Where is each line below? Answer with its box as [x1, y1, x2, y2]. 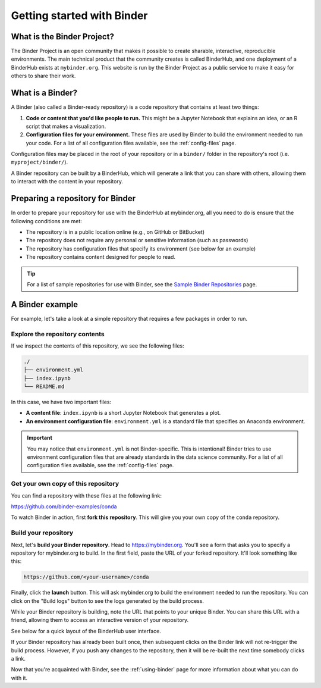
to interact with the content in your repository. [11, 178, 123, 185]
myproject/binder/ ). [11, 158, 68, 166]
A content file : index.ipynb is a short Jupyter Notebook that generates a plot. [26, 409, 221, 417]
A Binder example [11, 299, 78, 309]
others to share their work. [11, 72, 76, 80]
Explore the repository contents [11, 330, 105, 338]
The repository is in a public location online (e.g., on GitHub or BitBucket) [26, 228, 205, 235]
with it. [11, 674, 28, 681]
